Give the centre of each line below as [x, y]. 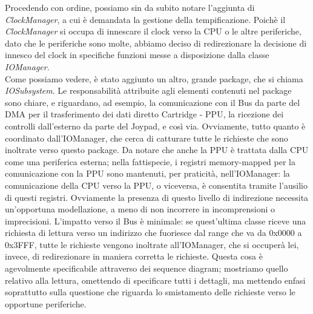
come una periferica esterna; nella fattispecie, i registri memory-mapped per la [150, 161]
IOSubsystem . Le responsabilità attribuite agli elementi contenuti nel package [148, 90]
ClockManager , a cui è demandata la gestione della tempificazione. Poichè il [145, 19]
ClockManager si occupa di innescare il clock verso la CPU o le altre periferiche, [153, 31]
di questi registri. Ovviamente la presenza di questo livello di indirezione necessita [157, 197]
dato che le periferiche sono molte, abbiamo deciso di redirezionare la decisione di [156, 43]
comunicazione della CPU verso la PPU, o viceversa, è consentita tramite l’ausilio [156, 185]
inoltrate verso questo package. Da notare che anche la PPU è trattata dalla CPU [157, 150]
